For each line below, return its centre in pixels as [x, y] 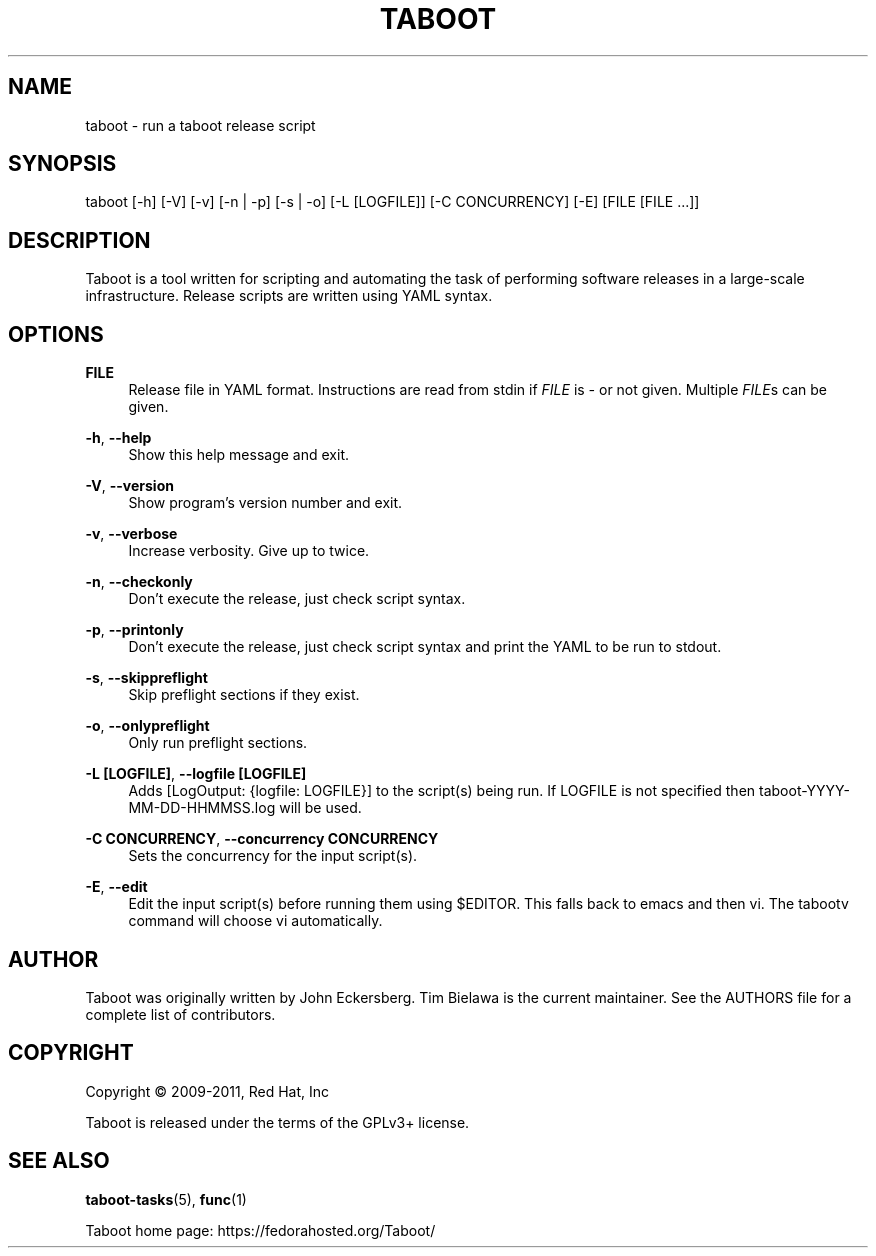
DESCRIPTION [79, 240]
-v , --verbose [131, 534]
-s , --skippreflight [146, 678]
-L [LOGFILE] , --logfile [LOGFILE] [196, 774]
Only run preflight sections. [218, 743]
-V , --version [129, 486]
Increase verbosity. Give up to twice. [249, 551]
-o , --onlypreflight [147, 726]
